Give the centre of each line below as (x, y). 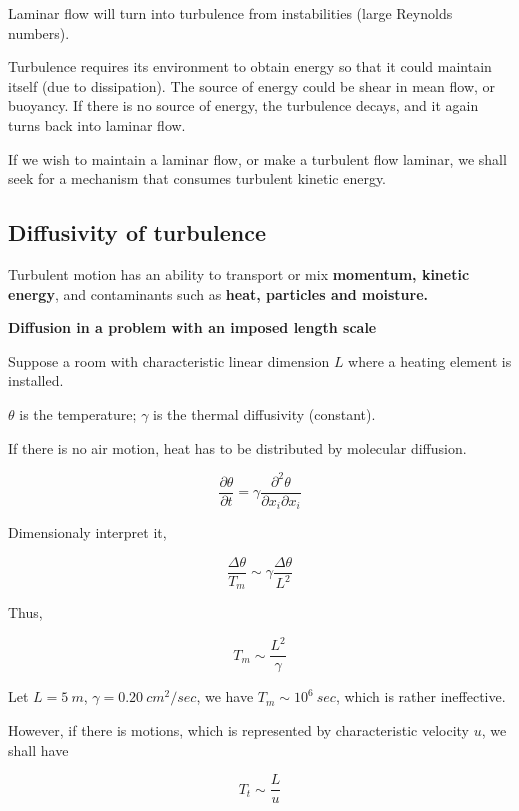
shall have (38, 749)
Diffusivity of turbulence (137, 232)
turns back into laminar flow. (97, 124)
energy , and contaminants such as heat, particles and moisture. (218, 293)
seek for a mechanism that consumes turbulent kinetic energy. (197, 178)
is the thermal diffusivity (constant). (264, 413)
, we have (225, 696)
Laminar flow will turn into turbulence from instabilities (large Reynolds (230, 13)
